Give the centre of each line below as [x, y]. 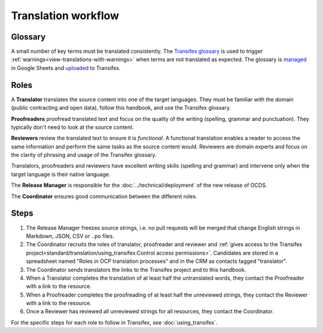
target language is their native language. [61, 174]
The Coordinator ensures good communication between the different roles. [104, 196]
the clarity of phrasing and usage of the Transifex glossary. [84, 155]
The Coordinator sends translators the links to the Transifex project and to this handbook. [136, 270]
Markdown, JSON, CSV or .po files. [70, 236]
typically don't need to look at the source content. [72, 127]
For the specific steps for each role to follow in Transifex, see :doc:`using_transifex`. [114, 322]
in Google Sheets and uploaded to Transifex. [66, 68]
